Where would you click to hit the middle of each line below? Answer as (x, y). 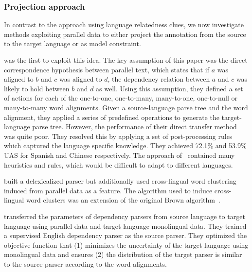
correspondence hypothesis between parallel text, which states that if (107, 69)
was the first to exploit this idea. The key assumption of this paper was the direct (126, 60)
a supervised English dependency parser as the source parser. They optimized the (126, 235)
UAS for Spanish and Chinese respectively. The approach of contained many (119, 155)
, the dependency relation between (159, 79)
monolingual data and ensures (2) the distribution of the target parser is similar (123, 254)
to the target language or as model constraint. (72, 43)
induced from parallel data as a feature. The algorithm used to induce (108, 190)
